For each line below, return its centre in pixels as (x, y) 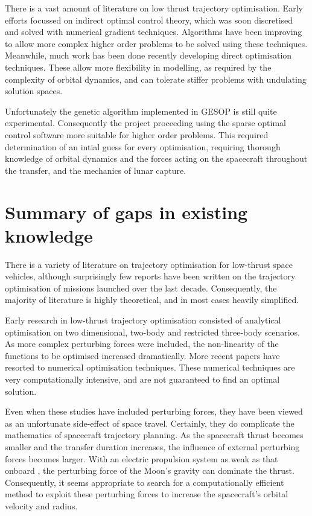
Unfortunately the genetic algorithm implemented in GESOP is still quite (141, 111)
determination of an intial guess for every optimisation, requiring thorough (143, 146)
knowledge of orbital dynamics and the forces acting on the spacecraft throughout (156, 158)
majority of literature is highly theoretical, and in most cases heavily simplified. (152, 300)
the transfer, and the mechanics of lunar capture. (96, 170)
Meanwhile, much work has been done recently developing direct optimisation (148, 55)
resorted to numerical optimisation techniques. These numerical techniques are (150, 367)
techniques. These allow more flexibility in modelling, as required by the (138, 67)
